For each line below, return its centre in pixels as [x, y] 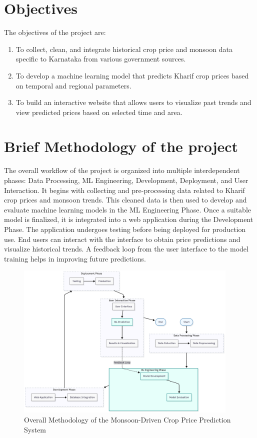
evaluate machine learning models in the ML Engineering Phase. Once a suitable [128, 209]
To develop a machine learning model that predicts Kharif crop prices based [132, 75]
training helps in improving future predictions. [75, 258]
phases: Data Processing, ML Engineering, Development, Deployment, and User [126, 180]
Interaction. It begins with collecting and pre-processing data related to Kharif [124, 190]
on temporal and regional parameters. [73, 85]
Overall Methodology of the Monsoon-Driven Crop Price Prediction [127, 419]
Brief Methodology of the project [121, 146]
